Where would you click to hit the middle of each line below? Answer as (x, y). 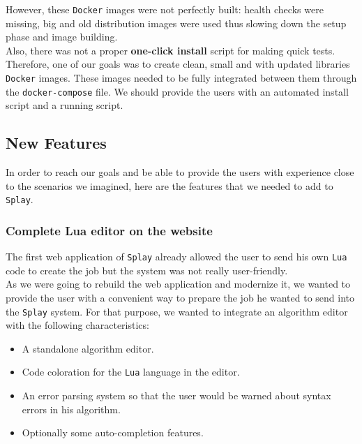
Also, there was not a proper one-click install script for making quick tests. (171, 50)
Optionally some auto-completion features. (113, 432)
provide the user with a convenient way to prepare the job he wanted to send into (180, 298)
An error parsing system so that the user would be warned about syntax (176, 395)
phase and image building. (62, 37)
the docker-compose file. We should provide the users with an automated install (177, 91)
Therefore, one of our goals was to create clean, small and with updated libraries (178, 64)
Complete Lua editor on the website (109, 230)
